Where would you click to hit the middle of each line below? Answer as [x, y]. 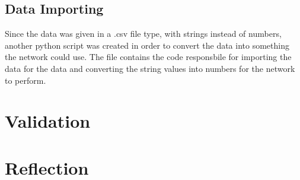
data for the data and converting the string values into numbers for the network [150, 68]
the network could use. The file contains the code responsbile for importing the [148, 57]
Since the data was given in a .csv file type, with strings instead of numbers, [143, 34]
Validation [48, 121]
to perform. [25, 80]
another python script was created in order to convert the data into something [147, 45]
